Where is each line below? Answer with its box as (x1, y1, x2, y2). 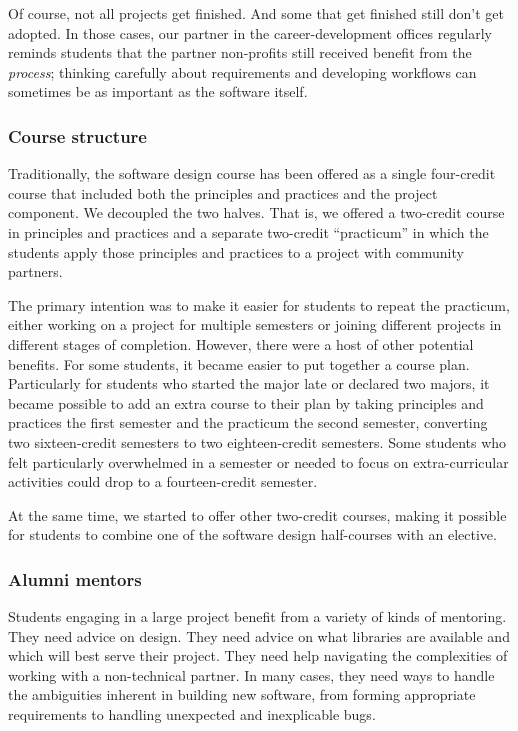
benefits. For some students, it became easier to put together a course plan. (8, 353, 470, 374)
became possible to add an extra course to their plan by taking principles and (8, 392, 484, 413)
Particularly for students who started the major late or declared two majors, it (8, 373, 490, 394)
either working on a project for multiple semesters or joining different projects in (8, 314, 502, 335)
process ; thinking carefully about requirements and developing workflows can (8, 61, 477, 82)
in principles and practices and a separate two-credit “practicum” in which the (8, 221, 489, 242)
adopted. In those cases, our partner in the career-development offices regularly (8, 22, 492, 43)
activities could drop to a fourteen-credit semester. (8, 471, 318, 492)
